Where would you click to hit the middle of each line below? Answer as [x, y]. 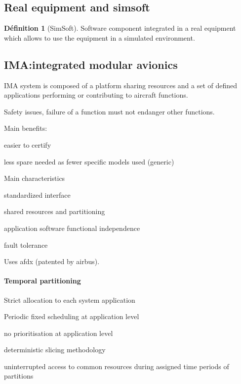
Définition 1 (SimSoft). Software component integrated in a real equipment [120, 28]
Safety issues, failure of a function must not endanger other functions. [109, 111]
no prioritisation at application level [59, 333]
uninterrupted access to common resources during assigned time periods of [117, 366]
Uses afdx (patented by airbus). [52, 261]
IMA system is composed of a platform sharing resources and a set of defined [121, 85]
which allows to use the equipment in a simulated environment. [100, 37]
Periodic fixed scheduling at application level [72, 316]
